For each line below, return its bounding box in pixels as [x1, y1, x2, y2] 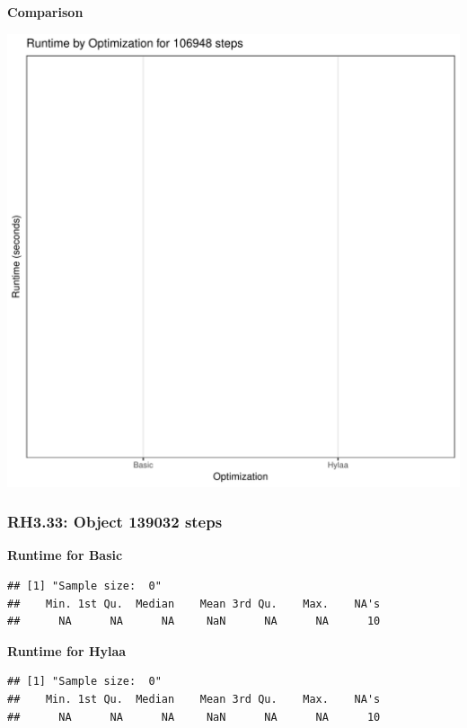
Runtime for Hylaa [7, 641, 127, 660]
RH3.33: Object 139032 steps [7, 510, 223, 533]
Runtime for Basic [7, 546, 123, 564]
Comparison [7, 3, 84, 21]
